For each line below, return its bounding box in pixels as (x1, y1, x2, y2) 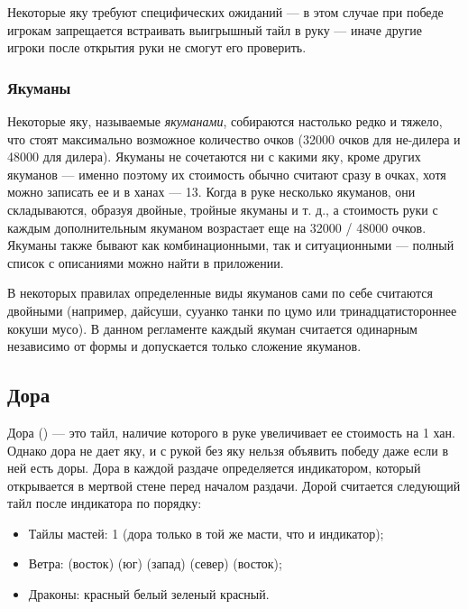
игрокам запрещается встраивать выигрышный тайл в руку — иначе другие (7, 20, 422, 39)
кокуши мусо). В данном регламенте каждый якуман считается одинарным (7, 318, 418, 337)
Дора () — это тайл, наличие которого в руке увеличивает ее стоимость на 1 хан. (7, 422, 455, 441)
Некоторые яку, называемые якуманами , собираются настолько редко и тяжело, (7, 112, 443, 130)
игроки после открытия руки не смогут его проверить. (7, 38, 307, 57)
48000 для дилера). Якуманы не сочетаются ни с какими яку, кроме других (7, 147, 421, 166)
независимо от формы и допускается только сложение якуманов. (7, 337, 362, 355)
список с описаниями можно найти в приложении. (7, 253, 284, 272)
